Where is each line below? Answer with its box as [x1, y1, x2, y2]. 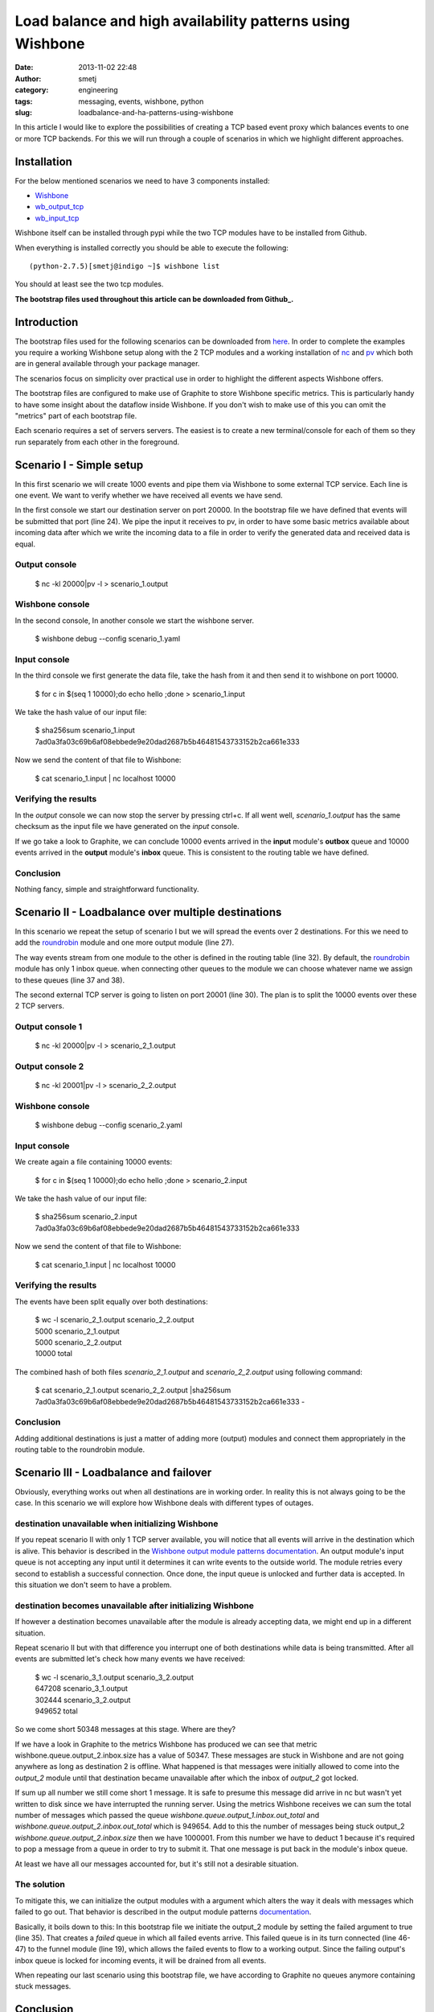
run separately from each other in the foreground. [14, 437, 180, 447]
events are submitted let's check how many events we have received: [14, 1654, 245, 1664]
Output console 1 [14, 1021, 83, 1033]
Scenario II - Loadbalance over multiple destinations [14, 905, 282, 919]
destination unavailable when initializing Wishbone [14, 1518, 219, 1529]
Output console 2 [14, 1061, 84, 1072]
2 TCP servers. [14, 1001, 64, 1011]
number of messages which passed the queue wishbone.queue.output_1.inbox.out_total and [14, 1811, 320, 1820]
